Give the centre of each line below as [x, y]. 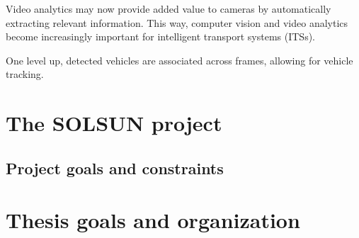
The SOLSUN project [114, 123]
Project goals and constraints [115, 168]
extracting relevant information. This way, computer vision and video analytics [177, 22]
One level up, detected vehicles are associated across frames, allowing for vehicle [179, 60]
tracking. [25, 74]
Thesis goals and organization [153, 220]
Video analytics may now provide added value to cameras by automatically [169, 8]
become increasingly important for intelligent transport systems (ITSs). [160, 36]
